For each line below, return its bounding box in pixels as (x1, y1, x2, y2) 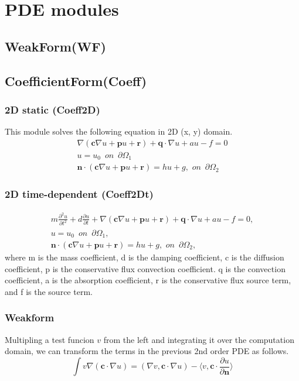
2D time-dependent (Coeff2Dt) (5, 187, 154, 201)
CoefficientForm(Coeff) (5, 71, 147, 90)
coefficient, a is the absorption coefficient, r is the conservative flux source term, (5, 274, 291, 286)
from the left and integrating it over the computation (103, 333, 294, 345)
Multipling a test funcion (5, 333, 94, 345)
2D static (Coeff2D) (5, 102, 100, 116)
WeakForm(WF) (5, 37, 106, 55)
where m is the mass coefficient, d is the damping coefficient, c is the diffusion (5, 251, 284, 263)
